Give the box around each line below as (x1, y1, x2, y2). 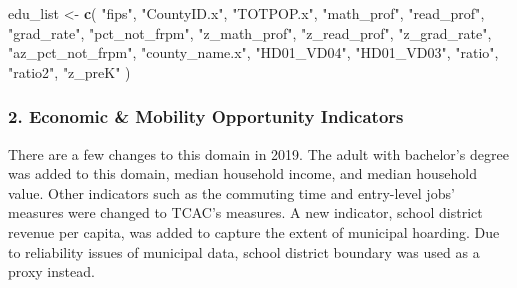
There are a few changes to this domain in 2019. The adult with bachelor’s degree (8, 143, 509, 164)
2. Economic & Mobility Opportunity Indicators (8, 104, 404, 129)
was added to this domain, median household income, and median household (8, 163, 477, 184)
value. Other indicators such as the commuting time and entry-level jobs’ (8, 182, 455, 203)
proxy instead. (8, 261, 95, 282)
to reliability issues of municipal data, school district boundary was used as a (8, 241, 480, 262)
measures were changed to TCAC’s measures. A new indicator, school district (8, 202, 483, 223)
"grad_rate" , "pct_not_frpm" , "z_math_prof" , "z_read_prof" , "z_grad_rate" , (8, 22, 492, 43)
